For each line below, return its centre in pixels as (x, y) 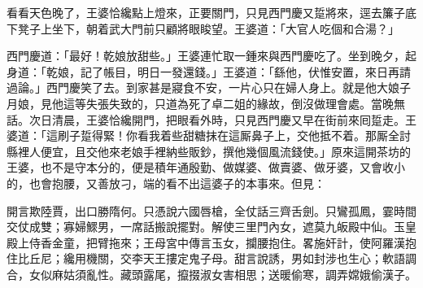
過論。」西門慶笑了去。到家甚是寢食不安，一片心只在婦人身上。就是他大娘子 (209, 87)
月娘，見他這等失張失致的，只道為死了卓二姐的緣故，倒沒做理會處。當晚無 (206, 103)
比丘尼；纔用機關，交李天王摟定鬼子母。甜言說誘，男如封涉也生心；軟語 (211, 258)
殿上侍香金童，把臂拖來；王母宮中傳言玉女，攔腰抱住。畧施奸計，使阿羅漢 (206, 242)
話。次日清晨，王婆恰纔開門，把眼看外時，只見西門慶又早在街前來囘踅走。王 (211, 119)
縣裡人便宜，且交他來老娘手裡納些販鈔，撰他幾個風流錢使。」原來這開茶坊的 (209, 151)
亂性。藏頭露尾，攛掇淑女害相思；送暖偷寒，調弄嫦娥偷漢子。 (251, 274)
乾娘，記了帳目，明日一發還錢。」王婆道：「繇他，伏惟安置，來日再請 (228, 71)
